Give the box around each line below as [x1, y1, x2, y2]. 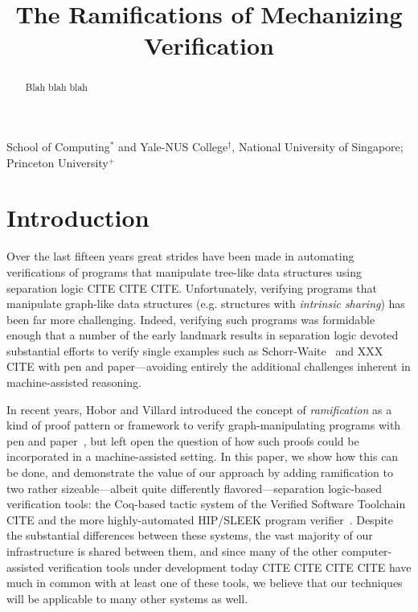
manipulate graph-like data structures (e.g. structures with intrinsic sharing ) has [6, 295, 405, 312]
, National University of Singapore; [232, 138, 404, 155]
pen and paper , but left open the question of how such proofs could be [6, 432, 359, 449]
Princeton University [6, 154, 109, 170]
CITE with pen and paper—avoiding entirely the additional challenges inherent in [6, 358, 411, 375]
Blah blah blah [25, 80, 88, 94]
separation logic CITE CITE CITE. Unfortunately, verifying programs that [6, 279, 378, 296]
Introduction [6, 201, 150, 234]
